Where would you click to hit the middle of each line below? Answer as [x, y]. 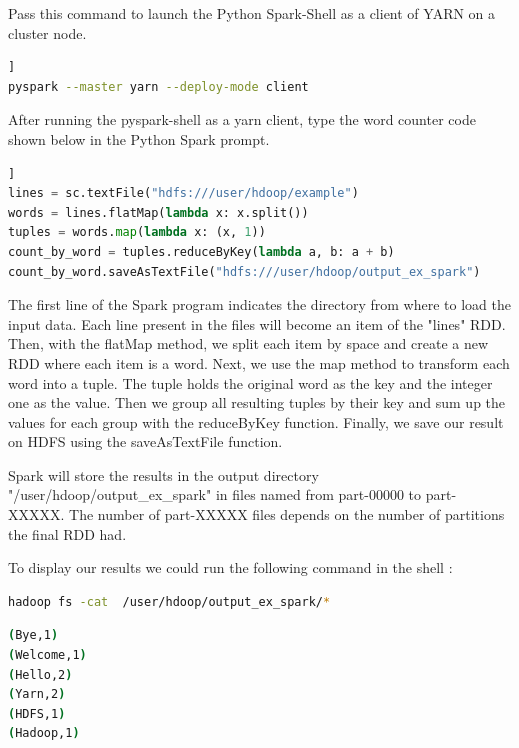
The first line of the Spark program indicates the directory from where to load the [259, 304]
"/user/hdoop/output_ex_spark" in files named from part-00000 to [215, 494]
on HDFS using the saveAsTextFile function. [145, 441]
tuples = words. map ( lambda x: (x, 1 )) [137, 232]
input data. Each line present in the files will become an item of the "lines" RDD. [257, 323]
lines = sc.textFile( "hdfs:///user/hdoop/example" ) [183, 193]
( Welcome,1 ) [47, 655]
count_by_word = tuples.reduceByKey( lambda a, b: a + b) [201, 251]
